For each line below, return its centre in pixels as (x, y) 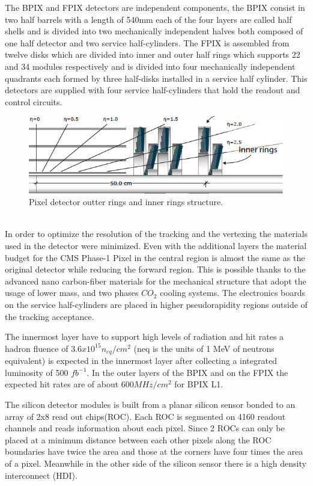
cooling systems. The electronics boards (233, 293)
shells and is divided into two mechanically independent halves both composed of (154, 31)
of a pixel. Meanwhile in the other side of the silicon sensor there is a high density (156, 463)
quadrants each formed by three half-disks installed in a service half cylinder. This (156, 78)
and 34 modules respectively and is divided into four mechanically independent (150, 66)
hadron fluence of (37, 348)
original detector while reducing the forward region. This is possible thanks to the (155, 269)
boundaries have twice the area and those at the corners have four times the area (154, 451)
